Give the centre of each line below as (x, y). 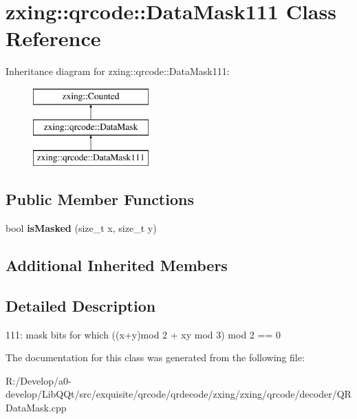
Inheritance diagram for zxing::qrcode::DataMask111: (118, 71)
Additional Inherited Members (117, 265)
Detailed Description (81, 305)
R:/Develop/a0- (39, 380)
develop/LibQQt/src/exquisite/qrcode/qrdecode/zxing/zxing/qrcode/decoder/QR (178, 394)
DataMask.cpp (36, 408)
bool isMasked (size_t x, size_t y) (81, 228)
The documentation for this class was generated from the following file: (155, 357)
